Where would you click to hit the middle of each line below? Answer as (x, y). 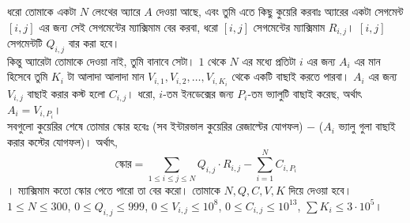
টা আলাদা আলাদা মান (106, 76)
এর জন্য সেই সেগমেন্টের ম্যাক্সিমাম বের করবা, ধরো (128, 26)
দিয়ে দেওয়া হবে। (320, 190)
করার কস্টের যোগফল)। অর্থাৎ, (62, 141)
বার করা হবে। (94, 43)
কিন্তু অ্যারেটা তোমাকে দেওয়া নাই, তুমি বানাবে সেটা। (101, 60)
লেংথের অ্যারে (116, 11)
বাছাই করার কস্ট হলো (66, 93)
